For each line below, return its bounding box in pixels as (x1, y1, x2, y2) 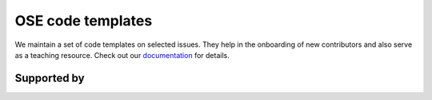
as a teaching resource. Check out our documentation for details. (14, 50, 230, 60)
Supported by (14, 71, 85, 85)
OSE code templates (14, 12, 153, 29)
